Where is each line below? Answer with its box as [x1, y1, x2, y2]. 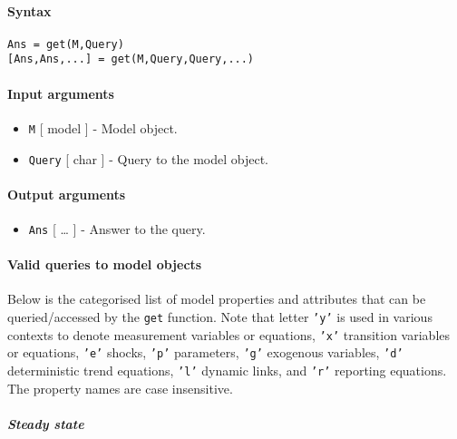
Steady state [7, 414, 84, 433]
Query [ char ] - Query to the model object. [28, 149, 268, 168]
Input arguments [7, 83, 114, 102]
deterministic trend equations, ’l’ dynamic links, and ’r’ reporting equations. [7, 361, 447, 380]
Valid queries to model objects [7, 255, 202, 274]
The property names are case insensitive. [7, 378, 233, 397]
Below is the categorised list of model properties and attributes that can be [7, 289, 426, 308]
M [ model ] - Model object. [28, 118, 178, 137]
